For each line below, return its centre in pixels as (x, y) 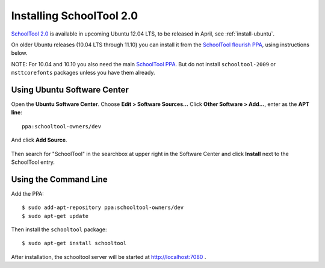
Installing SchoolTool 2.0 (75, 16)
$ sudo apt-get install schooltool (74, 243)
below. (19, 53)
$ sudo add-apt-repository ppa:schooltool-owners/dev (103, 207)
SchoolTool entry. (33, 162)
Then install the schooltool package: (59, 229)
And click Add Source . (39, 140)
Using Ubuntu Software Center (70, 89)
